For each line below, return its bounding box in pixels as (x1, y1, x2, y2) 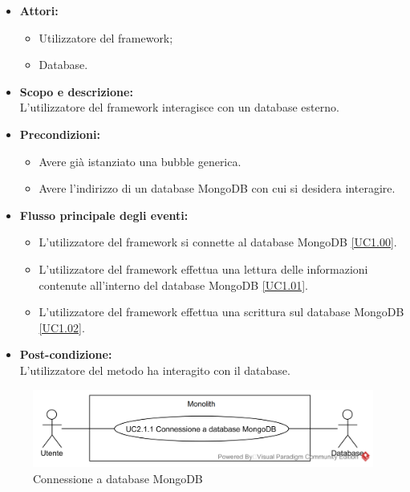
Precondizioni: (19, 125, 100, 142)
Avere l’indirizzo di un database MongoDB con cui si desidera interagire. (39, 180, 396, 197)
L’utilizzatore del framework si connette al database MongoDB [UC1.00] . (39, 234, 397, 250)
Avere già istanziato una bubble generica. (39, 152, 242, 169)
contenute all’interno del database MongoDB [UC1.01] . (39, 276, 308, 293)
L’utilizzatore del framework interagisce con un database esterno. (19, 99, 339, 116)
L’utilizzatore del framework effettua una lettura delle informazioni (39, 260, 368, 277)
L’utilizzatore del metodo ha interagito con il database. (19, 361, 290, 378)
